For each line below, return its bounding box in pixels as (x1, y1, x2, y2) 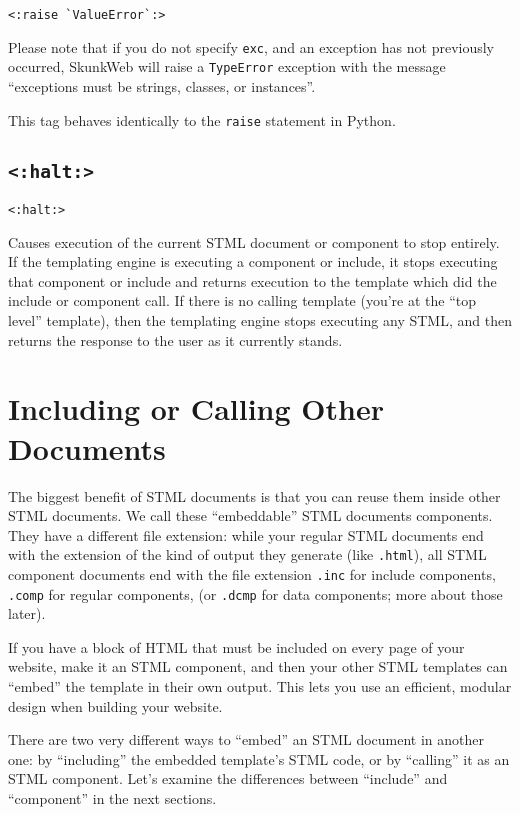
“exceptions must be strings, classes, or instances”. (8, 75, 316, 96)
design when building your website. (8, 695, 223, 716)
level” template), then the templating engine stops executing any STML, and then (8, 310, 512, 331)
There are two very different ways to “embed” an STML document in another (8, 729, 485, 750)
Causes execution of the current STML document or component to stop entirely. (8, 231, 500, 252)
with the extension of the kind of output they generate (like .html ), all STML (8, 544, 487, 565)
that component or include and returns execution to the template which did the (8, 270, 497, 291)
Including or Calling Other (8, 388, 384, 429)
